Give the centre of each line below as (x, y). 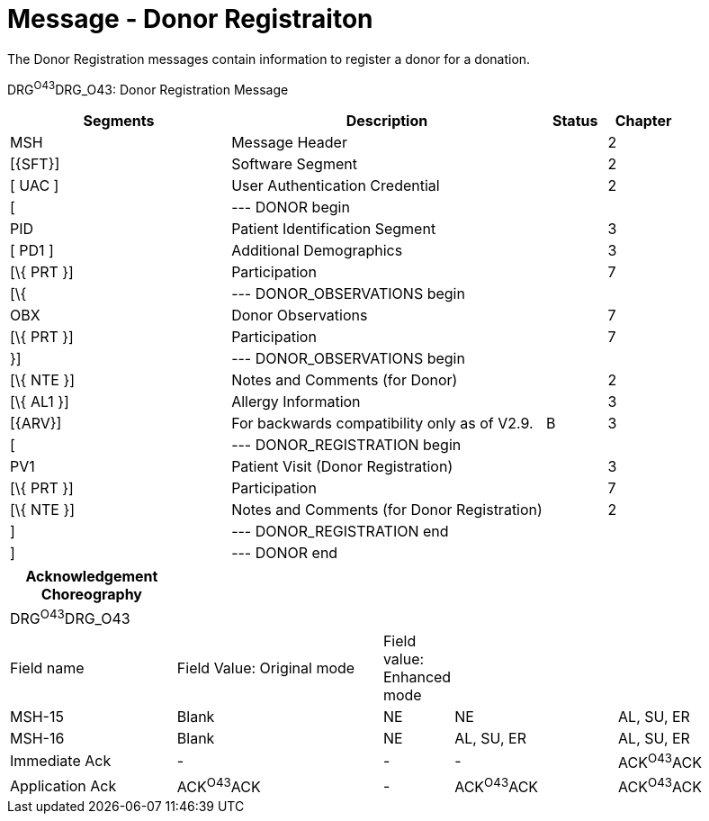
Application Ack (63, 785)
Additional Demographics (317, 251)
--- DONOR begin (291, 208)
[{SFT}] (35, 164)
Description (387, 121)
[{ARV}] (36, 424)
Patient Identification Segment (334, 229)
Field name (47, 668)
